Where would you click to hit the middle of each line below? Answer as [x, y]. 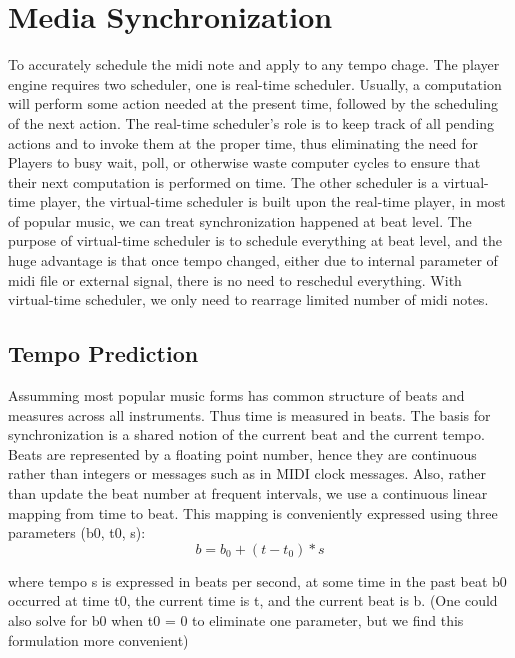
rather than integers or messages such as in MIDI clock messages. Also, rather [247, 473]
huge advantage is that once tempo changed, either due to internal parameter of [253, 260]
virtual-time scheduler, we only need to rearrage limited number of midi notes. [248, 299]
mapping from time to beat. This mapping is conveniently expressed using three [253, 512]
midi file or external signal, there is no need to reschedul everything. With [235, 279]
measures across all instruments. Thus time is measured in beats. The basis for [249, 414]
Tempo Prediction [103, 353]
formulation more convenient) [98, 639]
